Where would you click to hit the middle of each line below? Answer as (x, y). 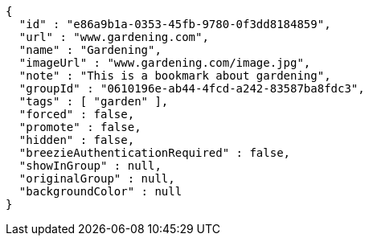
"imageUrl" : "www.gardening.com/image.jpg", (165, 63)
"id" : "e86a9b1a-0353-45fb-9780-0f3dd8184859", (175, 24)
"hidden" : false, (77, 140)
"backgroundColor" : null (100, 191)
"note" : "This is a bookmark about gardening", (175, 76)
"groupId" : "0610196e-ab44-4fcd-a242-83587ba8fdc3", (192, 88)
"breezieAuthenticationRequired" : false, (155, 153)
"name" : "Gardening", (90, 50)
